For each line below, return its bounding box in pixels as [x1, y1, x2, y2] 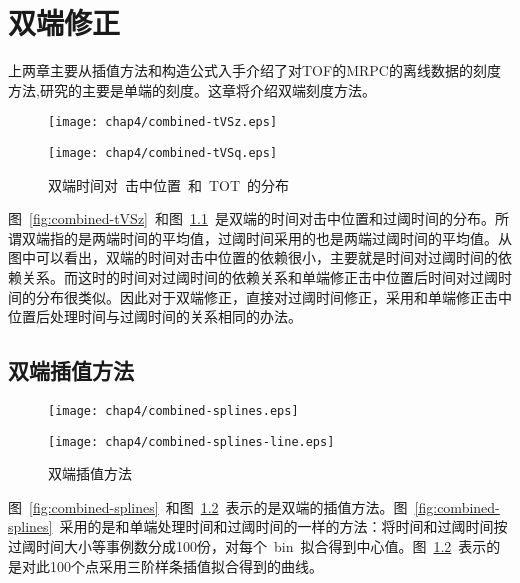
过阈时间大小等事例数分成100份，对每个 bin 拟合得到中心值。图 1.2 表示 [8, 536, 487, 557]
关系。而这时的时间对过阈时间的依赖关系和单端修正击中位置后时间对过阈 [21, 267, 498, 287]
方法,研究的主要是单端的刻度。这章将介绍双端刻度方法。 [8, 79, 376, 100]
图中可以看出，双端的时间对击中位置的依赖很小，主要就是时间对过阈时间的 [8, 247, 498, 268]
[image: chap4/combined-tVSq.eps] [48, 145, 278, 160]
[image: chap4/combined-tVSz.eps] [48, 115, 278, 130]
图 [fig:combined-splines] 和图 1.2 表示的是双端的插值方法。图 [8, 496, 408, 517]
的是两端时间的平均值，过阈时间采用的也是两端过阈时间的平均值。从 [63, 227, 512, 248]
